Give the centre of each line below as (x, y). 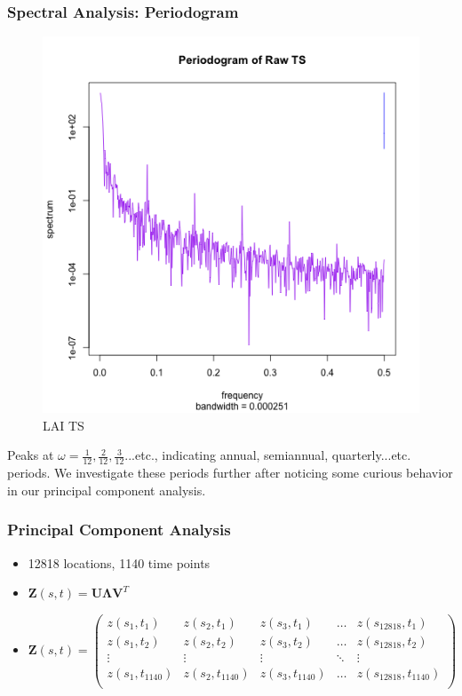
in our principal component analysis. (107, 490)
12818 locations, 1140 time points (119, 562)
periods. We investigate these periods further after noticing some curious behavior (230, 473)
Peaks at (31, 455)
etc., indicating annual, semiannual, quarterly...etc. (273, 455)
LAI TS (64, 425)
